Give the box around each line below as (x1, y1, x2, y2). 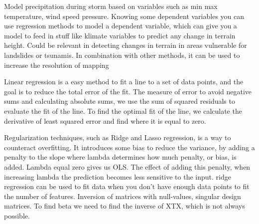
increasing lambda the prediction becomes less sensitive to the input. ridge (4, 171, 231, 182)
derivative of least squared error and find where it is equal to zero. (4, 115, 206, 126)
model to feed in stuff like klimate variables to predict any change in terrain (4, 30, 236, 40)
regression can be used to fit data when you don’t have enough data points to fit (4, 181, 250, 192)
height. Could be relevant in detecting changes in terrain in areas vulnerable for (4, 40, 247, 50)
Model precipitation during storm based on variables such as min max (4, 1, 218, 11)
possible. (4, 210, 30, 221)
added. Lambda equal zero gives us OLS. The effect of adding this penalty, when (4, 161, 251, 172)
